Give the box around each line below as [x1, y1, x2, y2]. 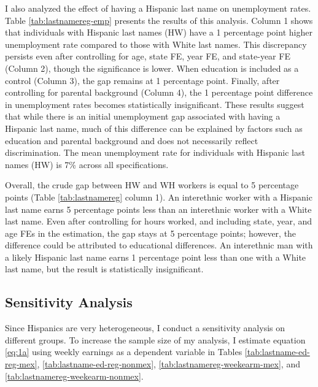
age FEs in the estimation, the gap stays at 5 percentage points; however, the [5, 226, 297, 239]
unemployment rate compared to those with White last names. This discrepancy [5, 37, 307, 50]
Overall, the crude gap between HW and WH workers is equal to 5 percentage [5, 178, 299, 191]
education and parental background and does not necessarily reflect [5, 134, 258, 147]
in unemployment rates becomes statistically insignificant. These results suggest [5, 98, 304, 110]
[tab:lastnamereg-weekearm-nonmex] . [5, 369, 144, 382]
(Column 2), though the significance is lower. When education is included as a [5, 61, 299, 74]
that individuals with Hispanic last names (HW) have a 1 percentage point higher [5, 26, 312, 39]
